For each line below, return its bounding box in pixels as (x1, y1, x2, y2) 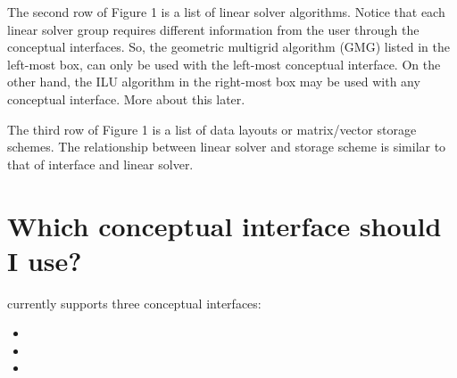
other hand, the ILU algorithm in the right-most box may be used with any (7, 72, 420, 91)
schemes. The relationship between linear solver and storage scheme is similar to (7, 137, 446, 156)
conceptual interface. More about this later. (7, 89, 245, 108)
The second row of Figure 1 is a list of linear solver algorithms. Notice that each (7, 3, 445, 21)
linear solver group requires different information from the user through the (7, 20, 420, 38)
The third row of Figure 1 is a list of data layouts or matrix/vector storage (7, 119, 417, 138)
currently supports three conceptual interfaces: (7, 293, 262, 312)
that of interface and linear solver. (7, 154, 194, 173)
